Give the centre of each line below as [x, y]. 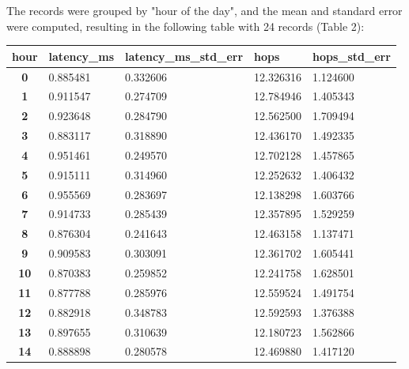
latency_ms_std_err [184, 56]
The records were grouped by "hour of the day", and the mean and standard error [204, 10]
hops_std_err [351, 56]
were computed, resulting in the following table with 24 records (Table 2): [186, 26]
